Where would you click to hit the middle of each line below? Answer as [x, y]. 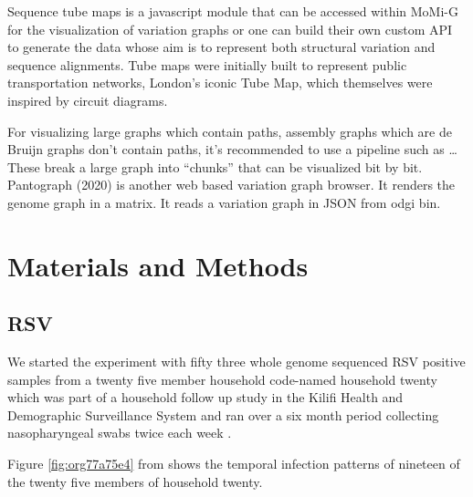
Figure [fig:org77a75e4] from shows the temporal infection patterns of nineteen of [234, 464]
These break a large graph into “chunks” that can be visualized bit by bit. [215, 166]
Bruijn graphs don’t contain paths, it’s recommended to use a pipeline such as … [232, 149]
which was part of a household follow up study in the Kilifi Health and [205, 397]
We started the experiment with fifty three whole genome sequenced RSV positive [236, 362]
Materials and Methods [158, 265]
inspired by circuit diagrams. [88, 100]
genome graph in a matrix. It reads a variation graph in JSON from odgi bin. [224, 202]
